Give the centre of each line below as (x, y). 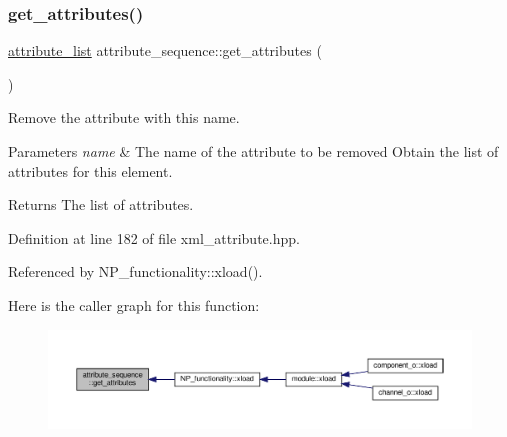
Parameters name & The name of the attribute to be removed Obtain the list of (253, 151)
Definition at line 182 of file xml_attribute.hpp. (154, 237)
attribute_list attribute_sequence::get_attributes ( (165, 50)
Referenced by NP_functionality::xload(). (135, 271)
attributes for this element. (90, 170)
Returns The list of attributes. (101, 204)
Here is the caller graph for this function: (134, 304)
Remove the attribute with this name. (124, 117)
